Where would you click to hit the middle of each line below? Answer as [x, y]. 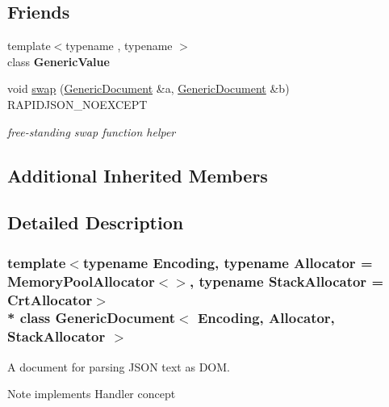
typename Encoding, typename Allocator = [228, 262]
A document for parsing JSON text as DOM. [119, 366]
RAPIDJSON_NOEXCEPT [77, 104]
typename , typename [119, 46]
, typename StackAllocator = [287, 281]
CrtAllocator [50, 299]
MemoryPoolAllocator [81, 281]
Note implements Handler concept [92, 394]
